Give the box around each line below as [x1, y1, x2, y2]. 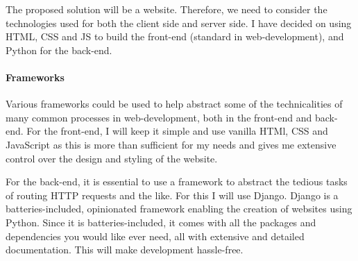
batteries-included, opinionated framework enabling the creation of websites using [6, 201, 352, 216]
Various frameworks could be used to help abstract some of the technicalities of [6, 96, 343, 111]
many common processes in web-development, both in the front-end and [6, 110, 312, 124]
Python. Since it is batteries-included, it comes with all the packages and [6, 214, 316, 229]
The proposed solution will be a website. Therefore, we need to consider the [6, 2, 327, 16]
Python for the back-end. [6, 42, 112, 57]
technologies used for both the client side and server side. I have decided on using [6, 15, 352, 30]
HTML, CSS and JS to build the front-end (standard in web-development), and [6, 29, 344, 44]
